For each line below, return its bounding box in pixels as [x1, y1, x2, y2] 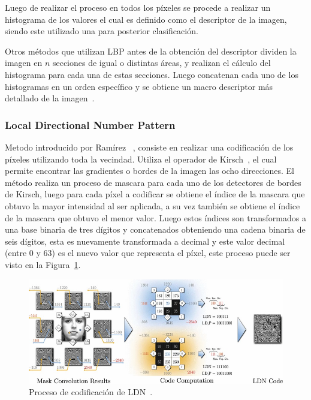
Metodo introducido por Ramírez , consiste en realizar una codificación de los [5, 140, 294, 153]
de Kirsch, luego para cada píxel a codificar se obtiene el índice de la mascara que [5, 188, 305, 200]
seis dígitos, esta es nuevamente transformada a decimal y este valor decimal [5, 234, 285, 247]
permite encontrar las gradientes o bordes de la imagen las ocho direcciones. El [5, 164, 294, 177]
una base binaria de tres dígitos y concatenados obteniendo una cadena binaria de [5, 223, 306, 236]
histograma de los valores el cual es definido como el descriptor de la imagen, [5, 13, 287, 25]
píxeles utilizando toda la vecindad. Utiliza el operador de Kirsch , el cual [5, 152, 277, 165]
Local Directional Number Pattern [5, 117, 176, 132]
